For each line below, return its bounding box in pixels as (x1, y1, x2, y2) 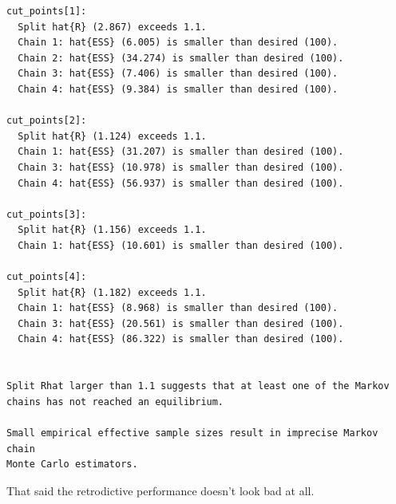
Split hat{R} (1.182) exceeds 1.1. (18, 286, 207, 298)
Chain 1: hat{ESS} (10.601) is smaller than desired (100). (18, 239, 344, 251)
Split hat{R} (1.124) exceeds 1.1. (18, 130, 207, 142)
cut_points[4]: (6, 271, 87, 283)
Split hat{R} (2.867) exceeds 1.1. (18, 21, 207, 33)
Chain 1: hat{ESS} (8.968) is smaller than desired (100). (18, 302, 339, 314)
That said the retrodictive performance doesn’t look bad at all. (6, 482, 315, 498)
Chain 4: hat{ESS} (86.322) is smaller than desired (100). (18, 333, 344, 345)
